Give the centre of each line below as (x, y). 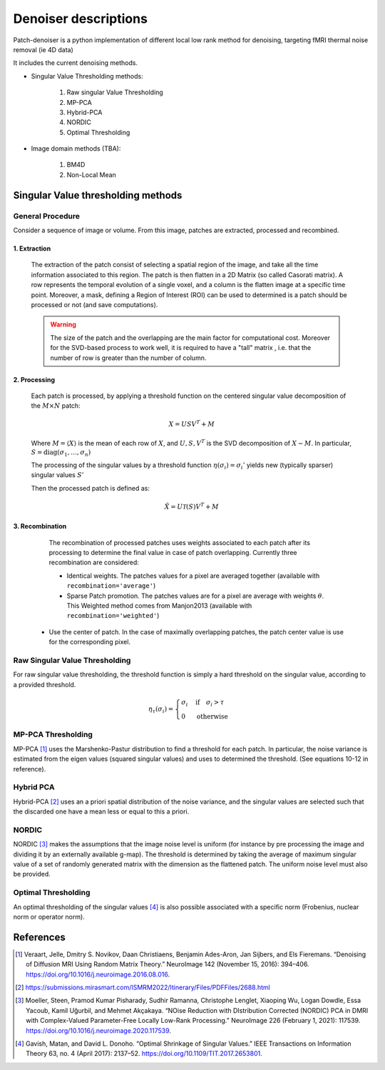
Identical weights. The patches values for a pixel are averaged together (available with (193, 576)
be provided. (32, 874)
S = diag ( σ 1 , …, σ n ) (61, 454)
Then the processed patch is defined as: (90, 488)
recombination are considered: (94, 562)
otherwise (212, 716)
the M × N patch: (56, 406)
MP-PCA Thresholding (53, 734)
